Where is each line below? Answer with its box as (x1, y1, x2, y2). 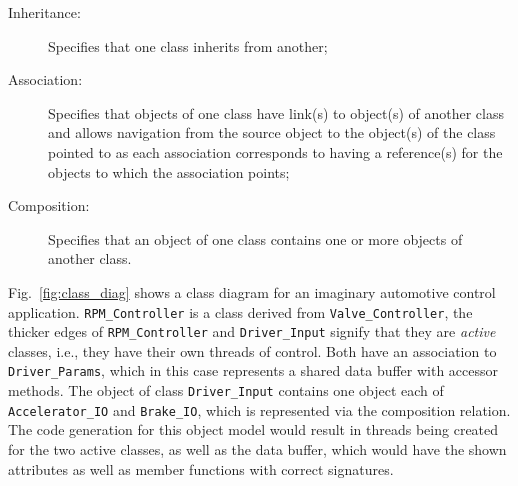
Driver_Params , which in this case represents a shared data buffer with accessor (8, 360, 499, 381)
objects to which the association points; (48, 161, 290, 182)
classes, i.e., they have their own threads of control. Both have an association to (8, 340, 497, 361)
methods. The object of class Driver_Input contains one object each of (8, 380, 444, 401)
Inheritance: (8, 2, 81, 22)
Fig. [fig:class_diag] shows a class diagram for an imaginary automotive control (8, 281, 496, 302)
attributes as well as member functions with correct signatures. (8, 458, 394, 479)
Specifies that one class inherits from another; (48, 35, 328, 56)
